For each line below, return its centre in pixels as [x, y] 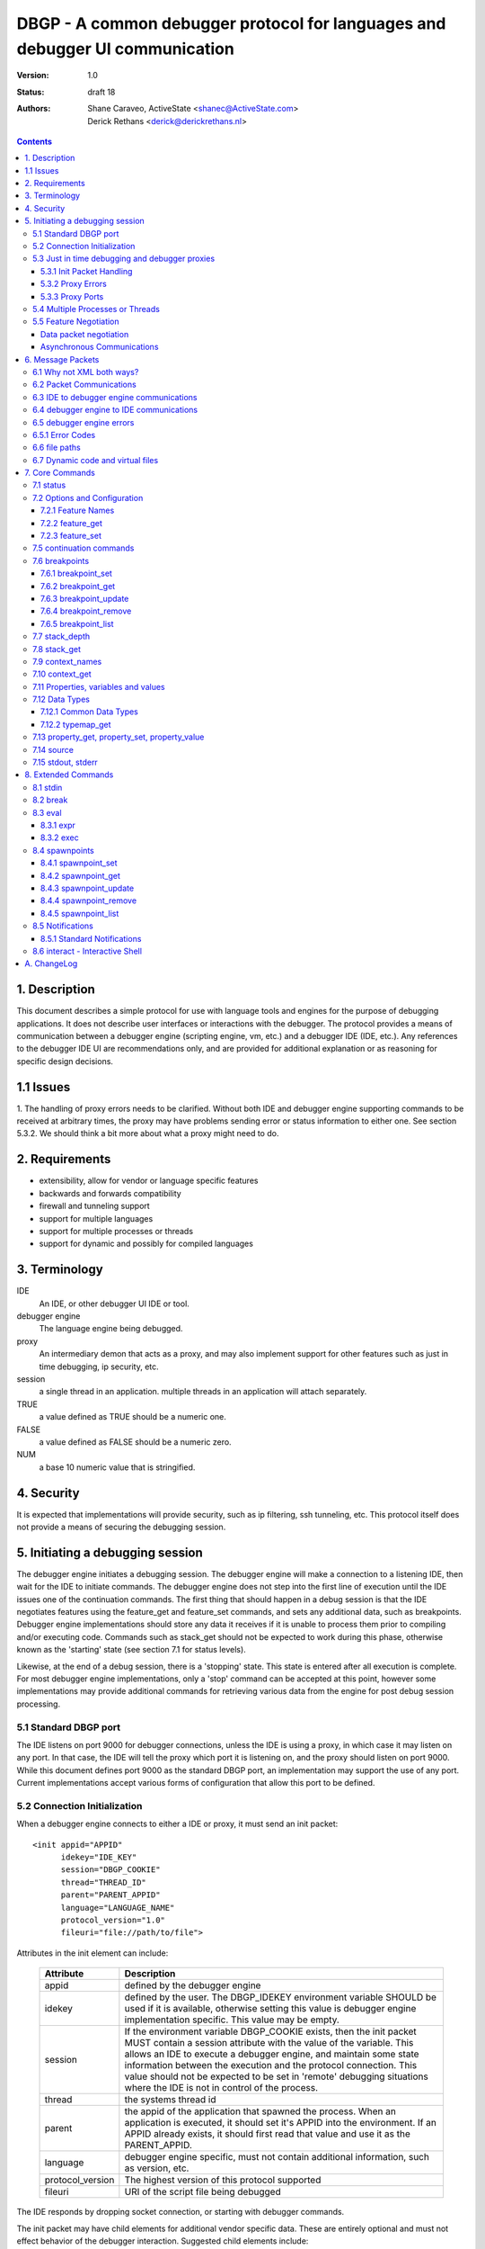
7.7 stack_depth [61, 636]
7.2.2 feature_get [71, 523]
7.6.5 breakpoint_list [77, 623]
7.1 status [49, 485]
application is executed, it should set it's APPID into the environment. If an [281, 2123]
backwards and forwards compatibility [110, 1193]
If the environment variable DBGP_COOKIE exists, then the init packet [270, 2031]
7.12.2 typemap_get [76, 724]
